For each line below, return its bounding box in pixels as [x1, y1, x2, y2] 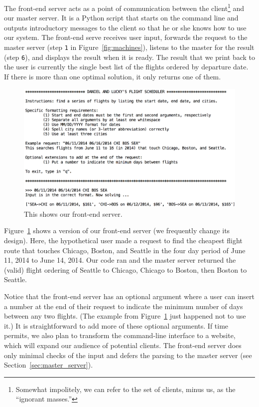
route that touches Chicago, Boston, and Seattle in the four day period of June [4, 245, 246, 255]
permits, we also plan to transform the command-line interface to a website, [4, 330, 236, 341]
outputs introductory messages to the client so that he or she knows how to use [4, 22, 247, 32]
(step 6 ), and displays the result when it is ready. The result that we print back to [4, 51, 256, 62]
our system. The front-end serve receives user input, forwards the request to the [4, 32, 248, 42]
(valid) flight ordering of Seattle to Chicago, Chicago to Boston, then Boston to [4, 264, 247, 275]
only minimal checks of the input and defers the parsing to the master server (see [4, 350, 252, 360]
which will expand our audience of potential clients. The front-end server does [4, 340, 242, 350]
